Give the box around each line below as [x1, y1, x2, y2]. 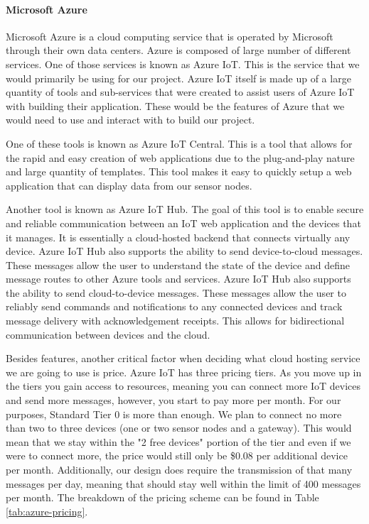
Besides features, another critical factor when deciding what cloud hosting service [6, 351, 360, 366]
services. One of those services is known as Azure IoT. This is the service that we [6, 56, 360, 71]
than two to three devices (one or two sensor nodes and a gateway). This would [6, 420, 352, 435]
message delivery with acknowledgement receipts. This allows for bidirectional [6, 313, 345, 328]
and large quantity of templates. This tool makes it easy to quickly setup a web [6, 164, 352, 179]
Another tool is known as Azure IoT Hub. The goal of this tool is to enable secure [6, 202, 364, 217]
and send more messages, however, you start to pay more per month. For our [6, 393, 341, 408]
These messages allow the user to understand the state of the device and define [6, 257, 350, 272]
